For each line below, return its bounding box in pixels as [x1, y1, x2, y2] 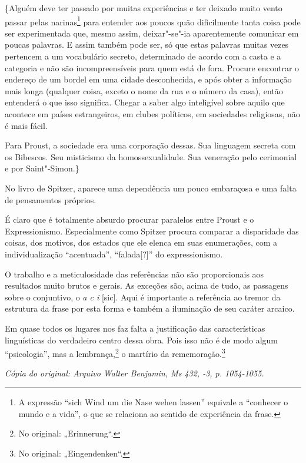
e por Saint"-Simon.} [5, 162, 79, 174]
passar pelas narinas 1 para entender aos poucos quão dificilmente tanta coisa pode [5, 14, 301, 28]
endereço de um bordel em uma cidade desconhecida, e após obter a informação [5, 73, 292, 85]
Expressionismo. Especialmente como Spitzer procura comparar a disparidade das [5, 224, 299, 237]
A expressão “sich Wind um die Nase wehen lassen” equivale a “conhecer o [18, 395, 288, 408]
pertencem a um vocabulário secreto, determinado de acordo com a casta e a [5, 50, 281, 62]
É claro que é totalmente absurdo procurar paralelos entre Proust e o [5, 213, 254, 226]
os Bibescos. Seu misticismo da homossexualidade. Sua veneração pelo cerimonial [5, 150, 297, 163]
